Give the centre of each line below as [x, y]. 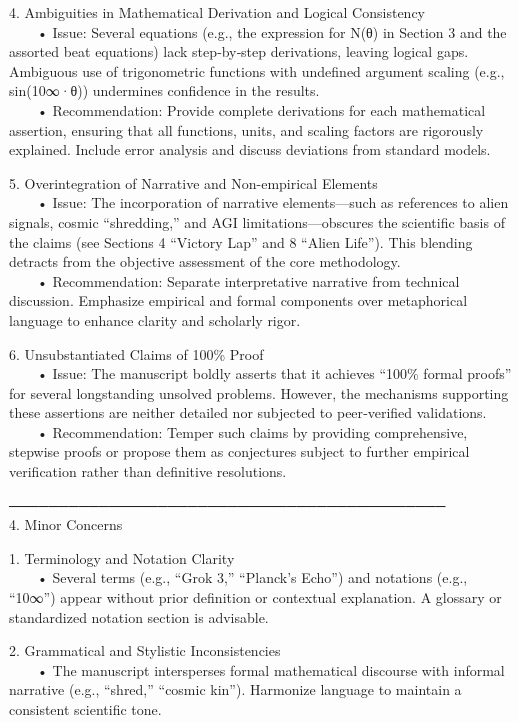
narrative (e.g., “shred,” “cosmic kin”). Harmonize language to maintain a [235, 689]
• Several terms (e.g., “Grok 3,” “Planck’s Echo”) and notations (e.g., [252, 577]
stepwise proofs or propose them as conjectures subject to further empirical [239, 451]
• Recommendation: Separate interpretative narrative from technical [248, 280]
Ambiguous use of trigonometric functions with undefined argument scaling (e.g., [257, 70]
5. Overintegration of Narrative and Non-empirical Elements [193, 182]
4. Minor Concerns [66, 524]
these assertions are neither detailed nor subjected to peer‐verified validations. [248, 412]
